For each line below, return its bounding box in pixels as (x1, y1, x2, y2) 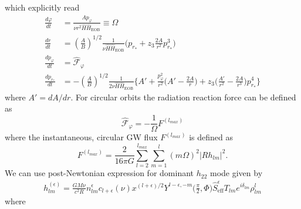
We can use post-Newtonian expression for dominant (5, 167, 194, 179)
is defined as (189, 131, 233, 143)
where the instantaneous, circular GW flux (5, 131, 158, 143)
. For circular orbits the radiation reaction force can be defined (70, 90, 296, 103)
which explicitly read (5, 1, 80, 13)
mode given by (209, 167, 263, 179)
